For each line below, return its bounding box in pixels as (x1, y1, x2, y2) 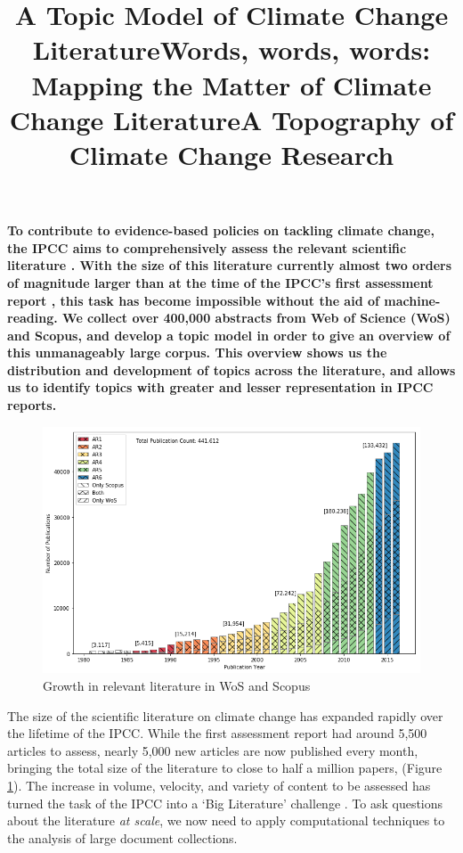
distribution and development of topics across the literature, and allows (7, 360, 456, 379)
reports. (7, 396, 57, 414)
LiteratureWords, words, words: (32, 31, 431, 68)
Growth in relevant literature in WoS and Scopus (43, 676, 311, 694)
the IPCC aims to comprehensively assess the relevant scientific (7, 238, 407, 257)
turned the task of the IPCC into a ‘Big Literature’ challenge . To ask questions (7, 793, 443, 812)
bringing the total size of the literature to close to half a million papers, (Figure (7, 759, 443, 777)
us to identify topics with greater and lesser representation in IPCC (7, 378, 434, 397)
